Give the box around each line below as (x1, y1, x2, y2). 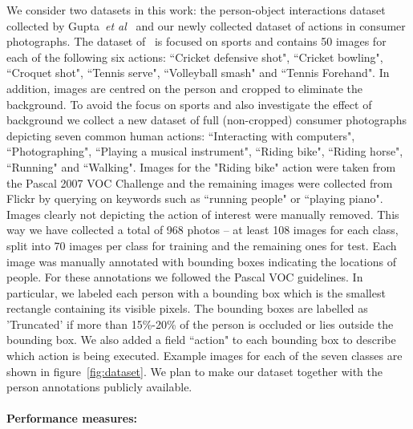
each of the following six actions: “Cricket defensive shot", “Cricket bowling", (6, 48, 383, 65)
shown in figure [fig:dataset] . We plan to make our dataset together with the (6, 362, 383, 379)
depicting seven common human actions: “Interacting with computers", (6, 127, 355, 144)
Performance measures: (6, 410, 138, 427)
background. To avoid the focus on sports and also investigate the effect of (6, 95, 372, 112)
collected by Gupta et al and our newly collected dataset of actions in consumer (6, 17, 406, 34)
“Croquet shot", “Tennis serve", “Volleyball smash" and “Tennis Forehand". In (6, 64, 390, 81)
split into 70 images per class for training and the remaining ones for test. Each (6, 237, 397, 253)
